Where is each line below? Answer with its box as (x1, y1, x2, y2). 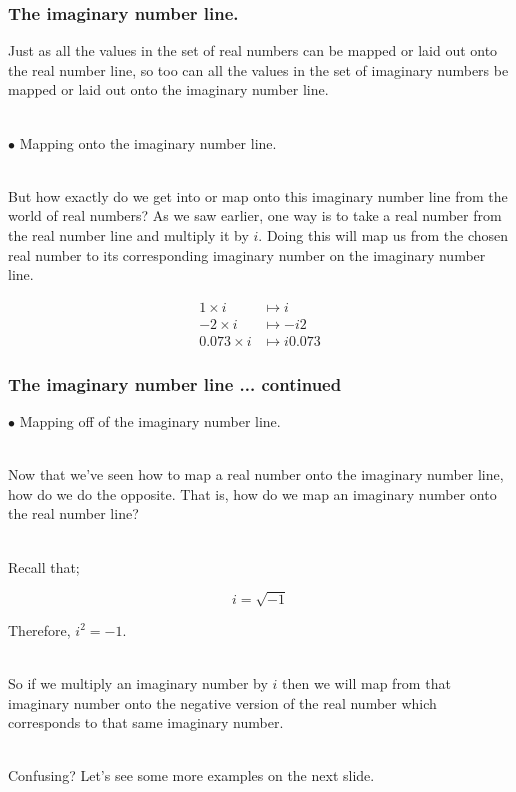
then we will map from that (282, 672, 451, 693)
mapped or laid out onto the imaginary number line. (8, 79, 329, 100)
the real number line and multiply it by (8, 224, 249, 245)
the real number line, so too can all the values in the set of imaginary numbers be (8, 59, 509, 80)
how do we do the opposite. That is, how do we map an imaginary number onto (8, 483, 497, 504)
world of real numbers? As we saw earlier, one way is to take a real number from (8, 205, 502, 226)
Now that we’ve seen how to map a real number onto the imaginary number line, (8, 464, 504, 485)
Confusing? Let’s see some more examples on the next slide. (8, 765, 375, 786)
